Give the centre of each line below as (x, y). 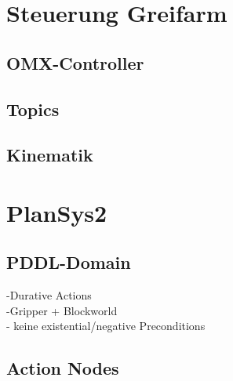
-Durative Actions (49, 295)
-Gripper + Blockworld (62, 310)
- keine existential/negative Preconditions (106, 326)
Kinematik (50, 155)
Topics (33, 109)
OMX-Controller (75, 62)
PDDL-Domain (69, 262)
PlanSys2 (57, 212)
